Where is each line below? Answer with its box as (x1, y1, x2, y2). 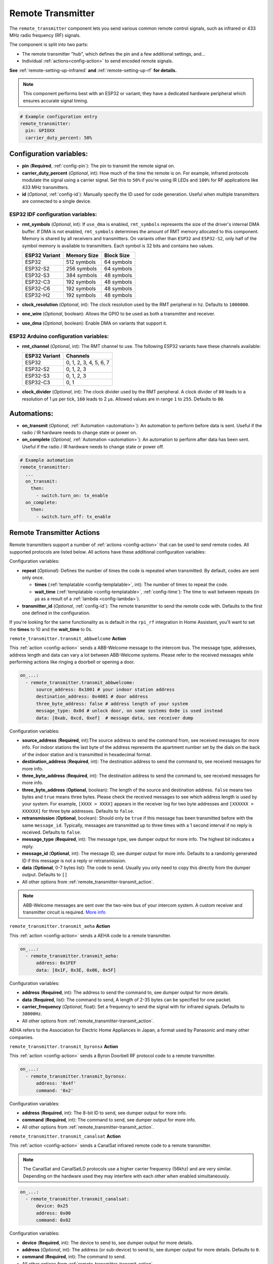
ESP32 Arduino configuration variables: (9, 333, 109, 340)
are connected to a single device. (22, 198, 92, 204)
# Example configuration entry (20, 114, 98, 119)
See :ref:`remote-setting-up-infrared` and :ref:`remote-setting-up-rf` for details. (9, 67, 177, 73)
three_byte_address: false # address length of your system (36, 701, 188, 706)
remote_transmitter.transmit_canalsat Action (9, 1133, 121, 1140)
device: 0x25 (36, 1203, 68, 1209)
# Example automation (20, 457, 74, 463)
